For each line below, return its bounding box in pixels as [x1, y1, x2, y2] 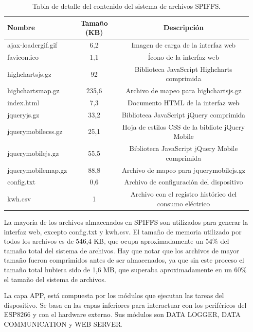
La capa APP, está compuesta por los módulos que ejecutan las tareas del [4, 290, 224, 300]
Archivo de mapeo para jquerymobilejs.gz [122, 165, 245, 175]
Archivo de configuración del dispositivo [124, 177, 243, 187]
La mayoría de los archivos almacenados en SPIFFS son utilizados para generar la [4, 216, 248, 227]
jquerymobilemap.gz [7, 165, 67, 175]
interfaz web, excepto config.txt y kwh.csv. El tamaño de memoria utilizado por [4, 226, 242, 236]
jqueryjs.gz [7, 109, 39, 119]
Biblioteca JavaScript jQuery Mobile [129, 143, 238, 153]
